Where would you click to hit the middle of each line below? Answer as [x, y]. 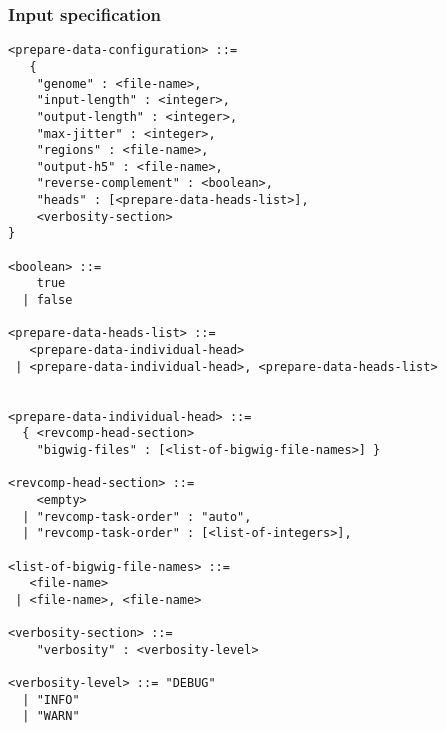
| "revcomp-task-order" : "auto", [137, 516]
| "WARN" [51, 716]
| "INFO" [51, 699]
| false [47, 300]
